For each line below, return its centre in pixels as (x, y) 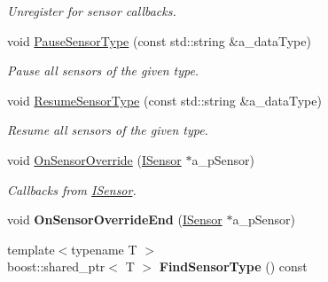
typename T (104, 249)
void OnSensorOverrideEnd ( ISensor (115, 219)
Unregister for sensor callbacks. (92, 11)
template (31, 249)
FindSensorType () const (233, 266)
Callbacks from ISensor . (72, 189)
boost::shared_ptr (56, 266)
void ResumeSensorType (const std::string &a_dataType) (164, 100)
